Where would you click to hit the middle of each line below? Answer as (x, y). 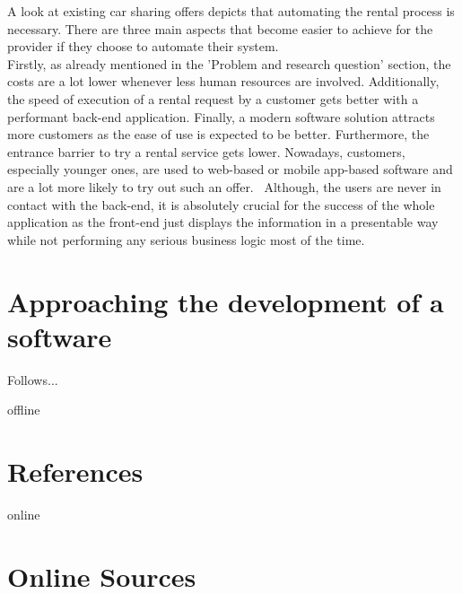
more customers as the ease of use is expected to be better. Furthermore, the (218, 134)
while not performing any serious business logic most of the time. (186, 239)
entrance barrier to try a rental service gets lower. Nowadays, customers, (206, 151)
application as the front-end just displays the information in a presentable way (223, 222)
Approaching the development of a (226, 301)
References (75, 471)
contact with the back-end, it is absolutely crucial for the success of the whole (221, 204)
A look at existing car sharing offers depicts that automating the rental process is (231, 11)
